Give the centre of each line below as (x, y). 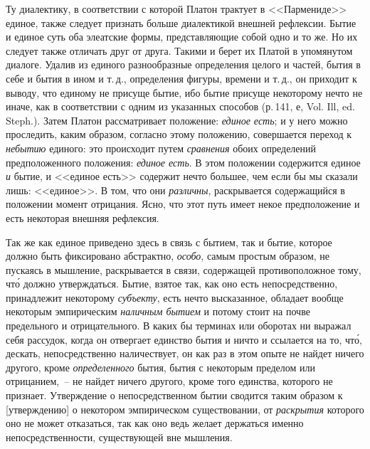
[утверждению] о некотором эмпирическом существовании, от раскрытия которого (185, 409)
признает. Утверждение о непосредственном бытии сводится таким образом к (174, 395)
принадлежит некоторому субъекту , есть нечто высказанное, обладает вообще (175, 297)
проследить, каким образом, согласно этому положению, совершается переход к (179, 134)
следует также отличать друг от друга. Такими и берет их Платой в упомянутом (179, 50)
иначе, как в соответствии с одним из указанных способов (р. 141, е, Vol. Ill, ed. (180, 106)
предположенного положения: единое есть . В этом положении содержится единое (183, 162)
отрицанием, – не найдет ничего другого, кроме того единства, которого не (169, 381)
